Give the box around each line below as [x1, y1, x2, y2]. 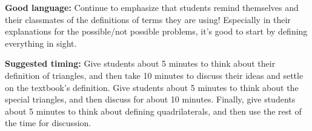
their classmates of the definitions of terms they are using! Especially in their [5, 13, 291, 25]
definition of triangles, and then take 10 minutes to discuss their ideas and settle [5, 69, 304, 81]
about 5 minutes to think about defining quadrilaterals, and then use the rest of [5, 104, 302, 117]
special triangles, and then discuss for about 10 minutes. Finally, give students [5, 93, 296, 106]
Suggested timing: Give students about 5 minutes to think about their [5, 57, 276, 70]
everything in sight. [5, 36, 77, 49]
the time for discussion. [5, 116, 91, 129]
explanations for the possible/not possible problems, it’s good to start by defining [5, 25, 308, 38]
